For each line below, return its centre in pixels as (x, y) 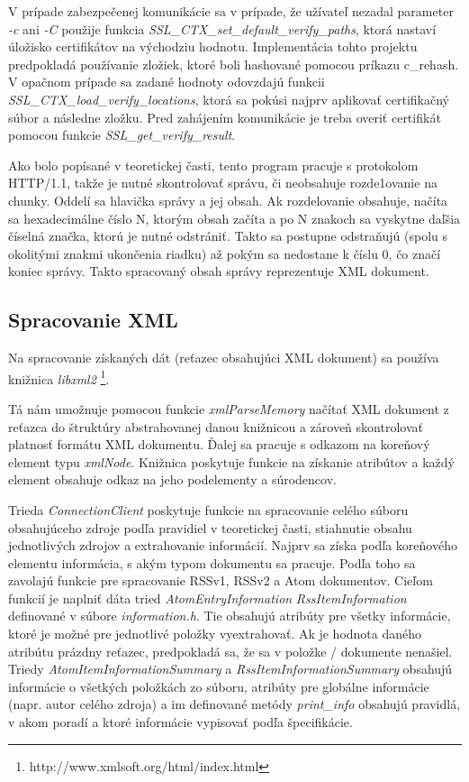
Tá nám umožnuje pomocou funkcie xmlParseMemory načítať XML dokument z (229, 408)
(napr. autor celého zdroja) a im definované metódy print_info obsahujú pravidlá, (234, 704)
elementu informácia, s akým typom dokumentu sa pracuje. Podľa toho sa (212, 562)
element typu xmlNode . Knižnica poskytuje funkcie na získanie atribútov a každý (231, 461)
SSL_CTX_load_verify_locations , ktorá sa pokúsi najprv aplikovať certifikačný (229, 99)
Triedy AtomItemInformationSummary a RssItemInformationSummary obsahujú (230, 669)
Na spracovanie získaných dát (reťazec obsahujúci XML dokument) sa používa (224, 358)
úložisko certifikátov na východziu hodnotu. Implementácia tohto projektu (213, 46)
